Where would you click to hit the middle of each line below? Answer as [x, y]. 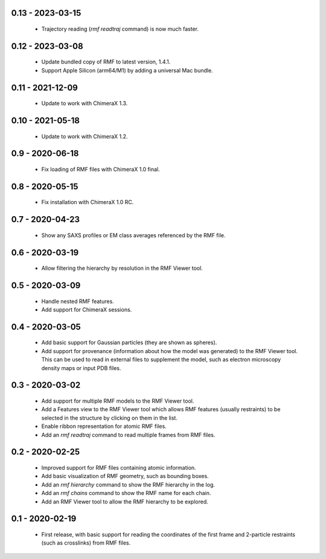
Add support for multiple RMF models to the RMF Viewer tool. [118, 401]
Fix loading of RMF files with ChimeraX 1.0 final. [101, 170]
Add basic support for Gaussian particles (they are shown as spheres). [129, 343]
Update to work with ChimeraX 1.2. [85, 136]
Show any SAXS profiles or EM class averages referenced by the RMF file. [133, 235]
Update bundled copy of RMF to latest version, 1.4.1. [106, 62]
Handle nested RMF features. [78, 301]
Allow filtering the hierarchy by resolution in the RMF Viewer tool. [122, 268]
